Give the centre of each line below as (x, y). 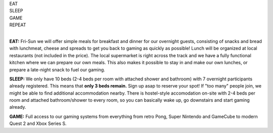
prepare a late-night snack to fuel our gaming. (57, 70)
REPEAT (18, 25)
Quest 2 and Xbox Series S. (38, 123)
